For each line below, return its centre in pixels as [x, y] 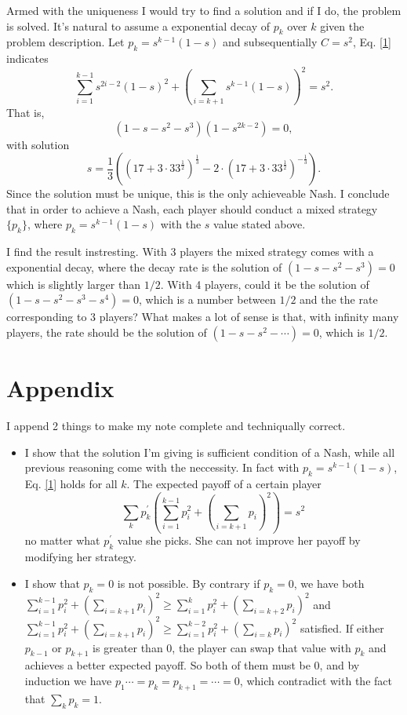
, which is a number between [207, 299]
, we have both [329, 583]
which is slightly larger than [73, 284]
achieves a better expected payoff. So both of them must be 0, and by [192, 665]
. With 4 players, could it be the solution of [265, 284]
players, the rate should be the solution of [107, 332]
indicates [27, 58]
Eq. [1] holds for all [71, 484]
